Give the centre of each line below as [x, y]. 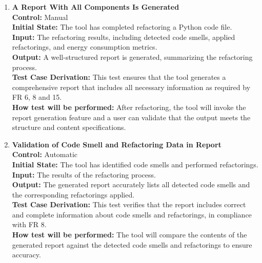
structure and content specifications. [69, 127]
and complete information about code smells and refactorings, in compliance [132, 214]
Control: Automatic [45, 154]
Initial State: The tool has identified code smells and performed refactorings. [135, 164]
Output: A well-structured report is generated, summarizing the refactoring [132, 57]
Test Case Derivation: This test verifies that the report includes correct [129, 204]
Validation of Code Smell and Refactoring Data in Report [117, 144]
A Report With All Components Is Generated [96, 7]
